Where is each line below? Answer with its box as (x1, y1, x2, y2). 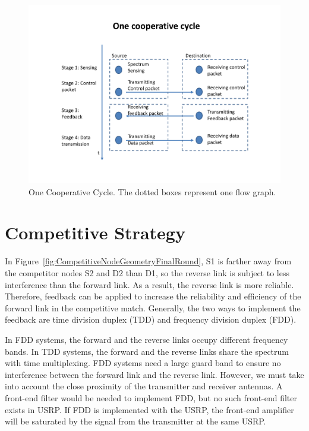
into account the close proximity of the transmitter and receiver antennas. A (5, 380, 283, 392)
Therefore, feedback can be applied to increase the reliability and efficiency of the (5, 290, 301, 302)
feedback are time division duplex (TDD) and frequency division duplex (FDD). (5, 313, 297, 326)
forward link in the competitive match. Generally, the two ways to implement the (5, 301, 301, 314)
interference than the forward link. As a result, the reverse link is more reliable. (5, 278, 294, 291)
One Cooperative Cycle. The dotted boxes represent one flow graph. (29, 185, 276, 198)
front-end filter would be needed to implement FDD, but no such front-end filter (5, 391, 298, 404)
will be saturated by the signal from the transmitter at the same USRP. (5, 415, 266, 427)
